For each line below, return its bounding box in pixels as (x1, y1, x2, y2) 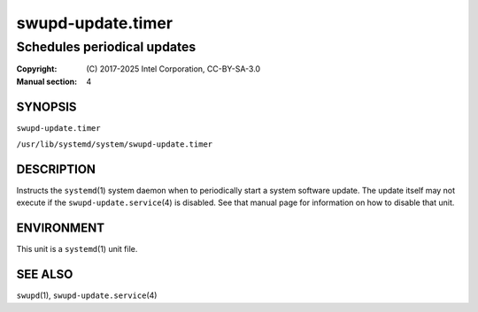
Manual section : (16, 76, 78, 87)
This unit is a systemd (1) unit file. (16, 244, 138, 255)
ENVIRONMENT (16, 221, 105, 236)
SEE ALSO (16, 267, 73, 282)
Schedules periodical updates (16, 39, 197, 55)
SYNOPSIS (16, 99, 77, 114)
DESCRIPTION (16, 162, 96, 177)
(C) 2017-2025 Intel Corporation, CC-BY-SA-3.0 (86, 64, 261, 74)
